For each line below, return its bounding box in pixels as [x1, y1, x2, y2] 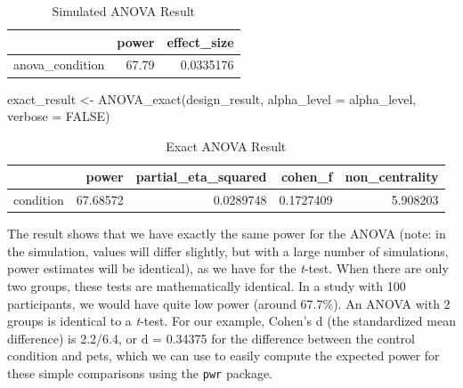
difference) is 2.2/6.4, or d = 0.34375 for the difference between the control [7, 328, 415, 347]
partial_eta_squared [135, 167, 267, 186]
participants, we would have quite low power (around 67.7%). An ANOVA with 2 [7, 294, 451, 312]
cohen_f [280, 167, 333, 186]
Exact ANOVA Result [166, 136, 287, 155]
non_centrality [345, 167, 439, 186]
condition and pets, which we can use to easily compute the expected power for [7, 346, 440, 365]
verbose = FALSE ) [7, 107, 110, 125]
